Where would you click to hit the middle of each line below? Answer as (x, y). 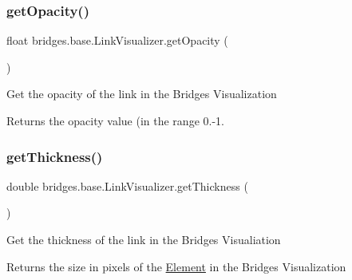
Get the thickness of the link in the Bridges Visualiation (144, 239)
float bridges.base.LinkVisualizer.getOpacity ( (117, 40)
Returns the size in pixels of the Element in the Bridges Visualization (176, 266)
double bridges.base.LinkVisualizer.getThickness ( (127, 185)
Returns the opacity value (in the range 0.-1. (115, 120)
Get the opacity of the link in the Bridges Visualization (142, 94)
